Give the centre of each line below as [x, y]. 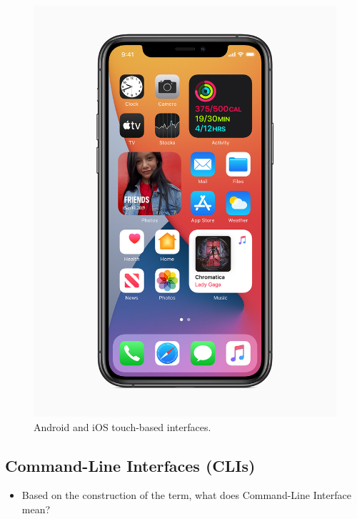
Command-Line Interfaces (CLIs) [130, 465]
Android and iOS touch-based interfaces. [122, 426]
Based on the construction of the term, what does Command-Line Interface [186, 495]
